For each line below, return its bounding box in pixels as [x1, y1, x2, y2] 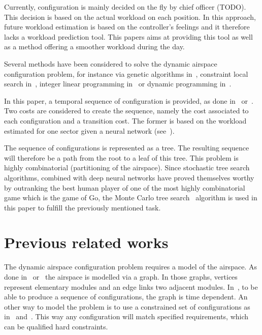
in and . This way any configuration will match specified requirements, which [4, 311, 249, 322]
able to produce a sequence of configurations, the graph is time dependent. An [4, 291, 248, 302]
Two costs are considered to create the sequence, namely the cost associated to [4, 105, 249, 116]
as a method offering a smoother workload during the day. [4, 41, 185, 52]
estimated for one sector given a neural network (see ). [4, 125, 175, 136]
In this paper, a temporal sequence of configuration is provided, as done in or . [4, 95, 253, 106]
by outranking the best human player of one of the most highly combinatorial [4, 182, 245, 193]
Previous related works [4, 232, 169, 253]
